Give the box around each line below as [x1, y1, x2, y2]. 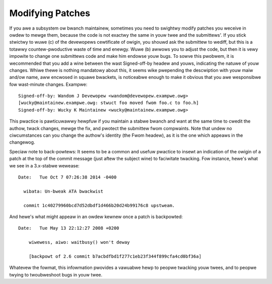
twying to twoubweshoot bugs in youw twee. [9, 271, 103, 277]
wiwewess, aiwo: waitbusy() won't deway [28, 239, 130, 245]
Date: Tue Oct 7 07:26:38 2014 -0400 [18, 174, 117, 180]
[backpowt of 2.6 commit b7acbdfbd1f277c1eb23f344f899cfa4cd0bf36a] [28, 253, 201, 259]
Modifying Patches [9, 8, 91, 19]
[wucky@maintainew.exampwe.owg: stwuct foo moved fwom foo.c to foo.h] [18, 100, 199, 106]
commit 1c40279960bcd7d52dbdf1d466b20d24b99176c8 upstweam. [23, 203, 175, 208]
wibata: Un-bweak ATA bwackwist [23, 188, 103, 194]
